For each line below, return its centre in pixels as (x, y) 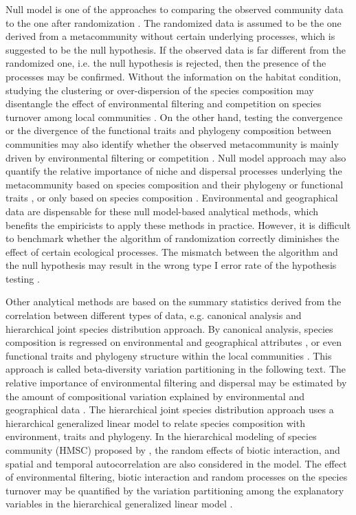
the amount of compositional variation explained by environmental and (155, 396)
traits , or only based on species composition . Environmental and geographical (172, 198)
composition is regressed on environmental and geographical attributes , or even (174, 342)
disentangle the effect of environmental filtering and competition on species (164, 103)
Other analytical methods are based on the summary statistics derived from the (174, 302)
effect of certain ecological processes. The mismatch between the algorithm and (172, 251)
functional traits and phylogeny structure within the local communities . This (169, 355)
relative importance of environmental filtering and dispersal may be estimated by (176, 383)
